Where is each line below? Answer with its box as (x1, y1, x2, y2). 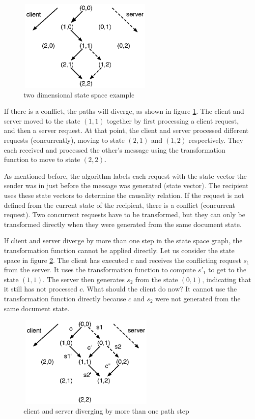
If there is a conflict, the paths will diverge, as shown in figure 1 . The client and (4, 106, 244, 116)
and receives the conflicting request (136, 255, 241, 265)
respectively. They (189, 135, 243, 145)
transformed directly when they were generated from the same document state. (4, 219, 242, 229)
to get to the (208, 264, 247, 275)
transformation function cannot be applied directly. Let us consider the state (4, 245, 235, 255)
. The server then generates (43, 274, 125, 284)
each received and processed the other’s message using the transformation (4, 144, 226, 155)
